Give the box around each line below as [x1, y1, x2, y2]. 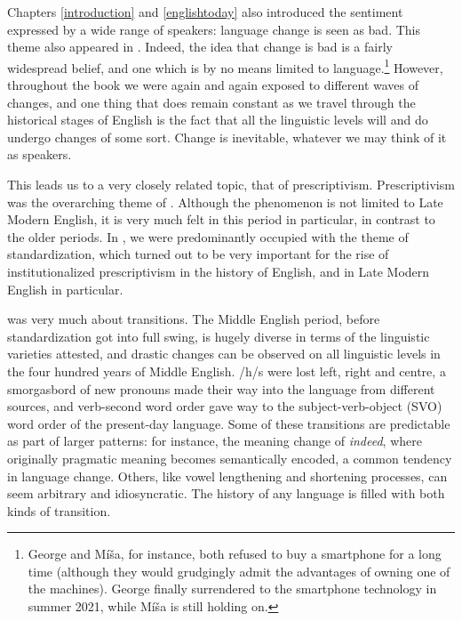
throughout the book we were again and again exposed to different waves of [7, 76, 419, 94]
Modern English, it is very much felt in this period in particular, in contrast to [7, 210, 435, 229]
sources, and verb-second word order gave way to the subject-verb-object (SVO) [7, 397, 442, 415]
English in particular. [7, 279, 123, 298]
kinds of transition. [7, 501, 111, 520]
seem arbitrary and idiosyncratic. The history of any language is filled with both [7, 484, 445, 503]
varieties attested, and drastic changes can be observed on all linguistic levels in [7, 344, 441, 363]
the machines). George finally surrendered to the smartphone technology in [28, 579, 437, 598]
